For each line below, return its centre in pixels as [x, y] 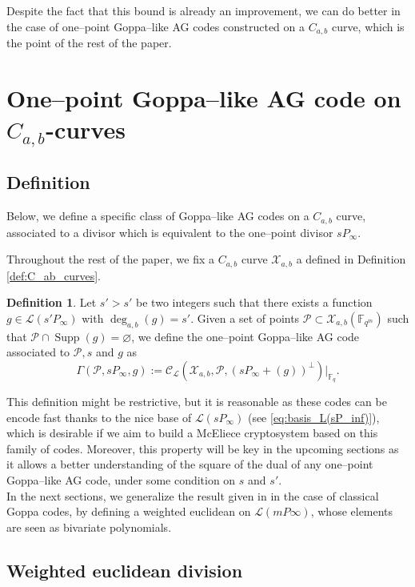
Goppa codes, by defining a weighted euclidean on [129, 511]
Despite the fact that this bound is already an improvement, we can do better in [204, 10]
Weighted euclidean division [125, 570]
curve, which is [368, 26]
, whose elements [352, 511]
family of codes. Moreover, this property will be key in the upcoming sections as [203, 448]
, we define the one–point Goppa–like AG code [245, 336]
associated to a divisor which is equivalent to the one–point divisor [170, 232]
